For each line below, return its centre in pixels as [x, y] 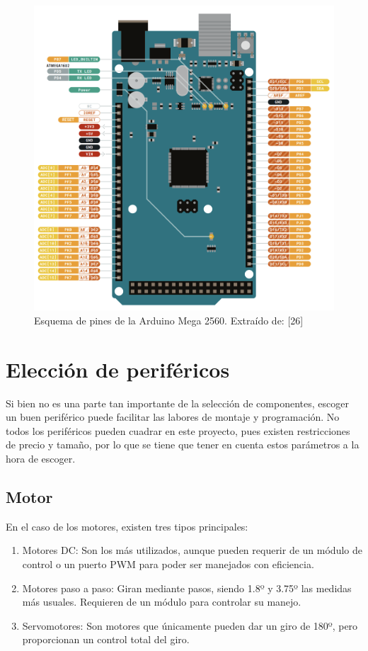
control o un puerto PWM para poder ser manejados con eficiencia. [168, 564]
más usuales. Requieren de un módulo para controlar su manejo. [162, 602]
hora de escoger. [41, 458]
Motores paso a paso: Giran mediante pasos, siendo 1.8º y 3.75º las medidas [187, 588]
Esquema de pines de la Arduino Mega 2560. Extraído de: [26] [169, 320]
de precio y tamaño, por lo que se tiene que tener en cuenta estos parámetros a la [183, 445]
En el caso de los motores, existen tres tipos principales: [127, 526]
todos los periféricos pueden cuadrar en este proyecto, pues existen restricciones [178, 430]
